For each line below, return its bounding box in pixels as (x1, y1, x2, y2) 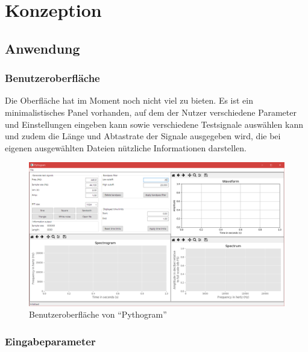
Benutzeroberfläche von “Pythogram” (29, 308, 167, 321)
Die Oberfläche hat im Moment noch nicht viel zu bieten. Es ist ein (5, 94, 254, 107)
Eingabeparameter (5, 333, 96, 348)
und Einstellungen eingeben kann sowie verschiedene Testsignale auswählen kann (5, 118, 303, 130)
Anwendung (5, 39, 80, 57)
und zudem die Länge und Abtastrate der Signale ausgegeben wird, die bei (5, 130, 281, 142)
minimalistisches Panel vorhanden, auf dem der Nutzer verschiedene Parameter (5, 105, 297, 118)
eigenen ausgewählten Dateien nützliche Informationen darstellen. (5, 141, 247, 154)
